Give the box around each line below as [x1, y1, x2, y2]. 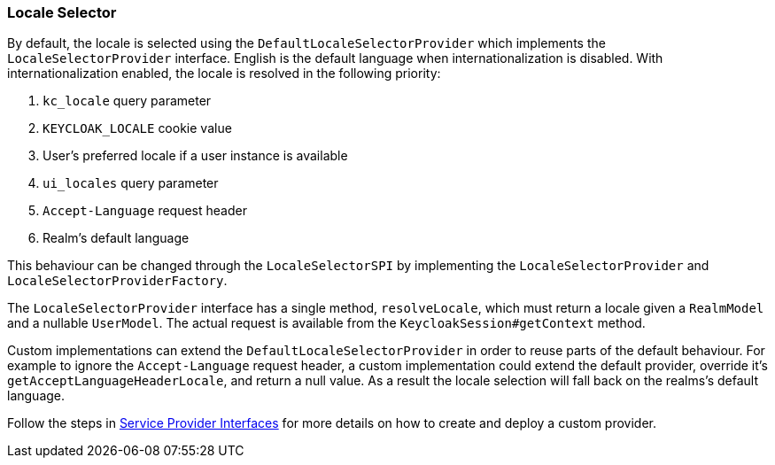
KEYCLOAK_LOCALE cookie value [43, 120, 232, 136]
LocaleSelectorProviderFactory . [7, 273, 228, 289]
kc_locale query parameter [43, 93, 212, 109]
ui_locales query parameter [43, 175, 219, 191]
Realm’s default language [43, 230, 190, 246]
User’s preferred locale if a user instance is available [43, 148, 348, 164]
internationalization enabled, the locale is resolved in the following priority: [7, 66, 441, 81]
